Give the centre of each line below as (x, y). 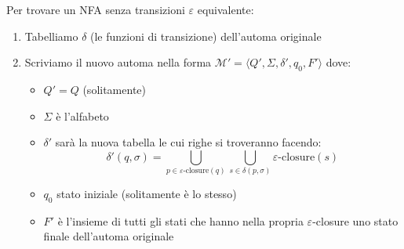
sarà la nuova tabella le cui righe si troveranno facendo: (188, 142)
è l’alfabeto (82, 115)
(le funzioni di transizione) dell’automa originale (206, 36)
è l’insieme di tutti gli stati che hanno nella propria (180, 220)
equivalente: (226, 9)
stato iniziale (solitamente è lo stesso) (147, 194)
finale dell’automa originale (109, 236)
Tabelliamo (51, 36)
